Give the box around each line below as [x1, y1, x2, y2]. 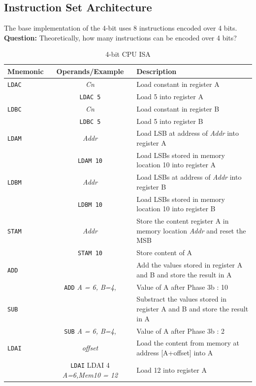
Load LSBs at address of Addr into [136, 172, 242, 182]
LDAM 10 [77, 157, 103, 164]
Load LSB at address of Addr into [136, 128, 239, 138]
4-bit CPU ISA [105, 49, 151, 59]
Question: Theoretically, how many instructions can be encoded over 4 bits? [4, 32, 237, 42]
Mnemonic [7, 66, 44, 76]
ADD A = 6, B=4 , [64, 281, 116, 292]
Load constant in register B [136, 103, 220, 114]
